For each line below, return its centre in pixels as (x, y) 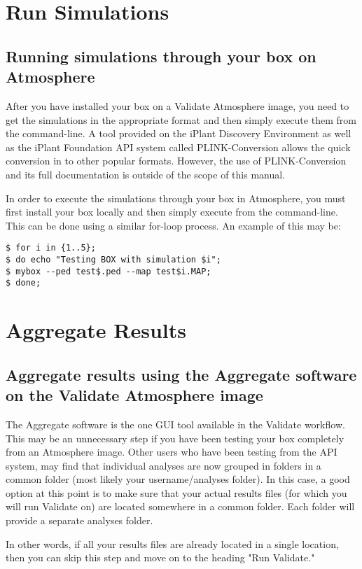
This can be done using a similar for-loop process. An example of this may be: (173, 225)
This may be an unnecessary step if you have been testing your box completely (175, 438)
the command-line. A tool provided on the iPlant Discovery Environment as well (179, 133)
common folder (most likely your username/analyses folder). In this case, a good (178, 479)
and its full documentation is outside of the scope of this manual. (146, 174)
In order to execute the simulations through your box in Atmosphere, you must (176, 198)
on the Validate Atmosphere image (134, 395)
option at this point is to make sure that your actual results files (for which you (176, 492)
